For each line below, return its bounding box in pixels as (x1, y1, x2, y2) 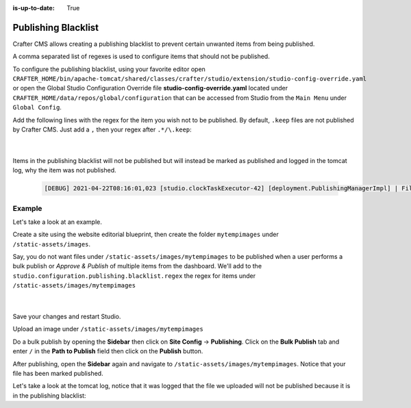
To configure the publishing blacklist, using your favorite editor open (12, 65, 206, 73)
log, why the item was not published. (12, 166, 116, 175)
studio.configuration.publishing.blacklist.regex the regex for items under (12, 271, 256, 280)
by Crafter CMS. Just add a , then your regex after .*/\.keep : (12, 125, 192, 133)
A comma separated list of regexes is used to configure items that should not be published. (12, 52, 270, 61)
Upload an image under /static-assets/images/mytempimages (12, 325, 203, 333)
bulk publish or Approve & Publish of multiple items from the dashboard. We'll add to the (12, 262, 262, 270)
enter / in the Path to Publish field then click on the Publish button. (12, 347, 203, 355)
